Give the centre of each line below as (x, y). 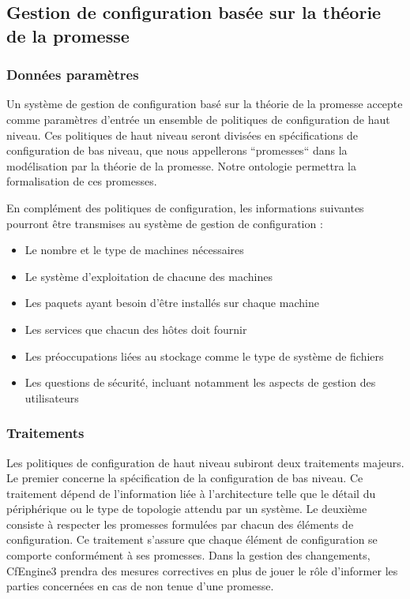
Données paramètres (73, 75)
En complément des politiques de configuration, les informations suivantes (185, 207)
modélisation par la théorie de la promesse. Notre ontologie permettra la (182, 165)
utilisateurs (52, 397)
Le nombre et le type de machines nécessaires (134, 250)
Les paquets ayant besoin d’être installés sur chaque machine (172, 303)
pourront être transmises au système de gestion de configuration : (165, 223)
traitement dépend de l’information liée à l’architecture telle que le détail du (191, 493)
